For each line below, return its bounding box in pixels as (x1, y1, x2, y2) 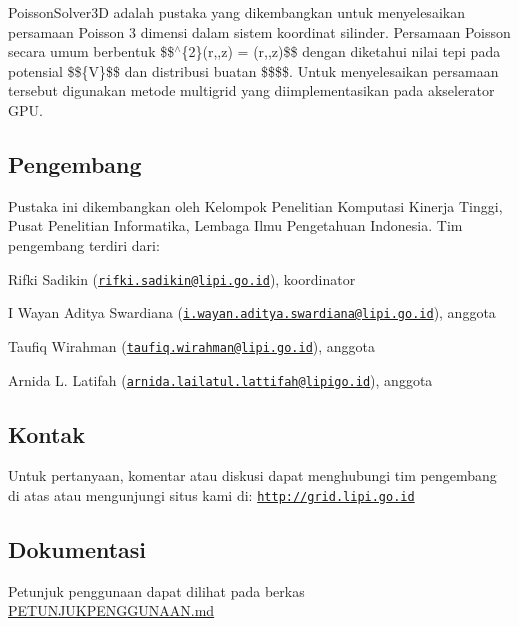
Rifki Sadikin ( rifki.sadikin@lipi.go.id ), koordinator (8, 268, 356, 289)
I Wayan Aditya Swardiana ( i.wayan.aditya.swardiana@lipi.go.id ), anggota (8, 302, 496, 323)
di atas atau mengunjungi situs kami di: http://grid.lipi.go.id (8, 484, 415, 505)
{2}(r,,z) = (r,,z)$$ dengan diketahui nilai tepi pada (181, 41, 501, 62)
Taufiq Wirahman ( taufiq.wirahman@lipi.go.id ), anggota (8, 335, 376, 356)
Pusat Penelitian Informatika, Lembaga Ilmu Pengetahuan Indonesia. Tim (8, 215, 463, 236)
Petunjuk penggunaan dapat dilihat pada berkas (8, 580, 305, 601)
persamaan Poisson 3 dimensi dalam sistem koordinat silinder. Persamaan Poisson (8, 21, 511, 42)
